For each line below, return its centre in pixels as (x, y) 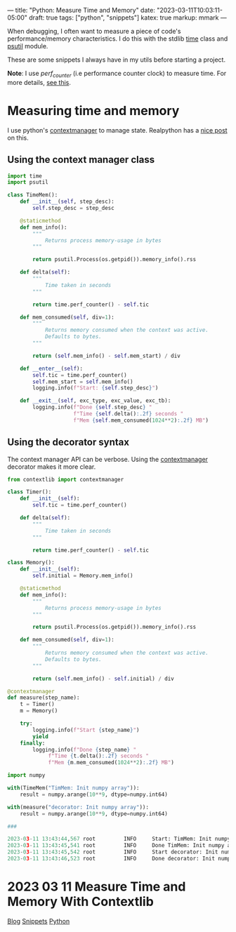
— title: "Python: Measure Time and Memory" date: (81, 10)
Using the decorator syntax (68, 442)
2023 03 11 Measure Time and (97, 887)
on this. (18, 138)
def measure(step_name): (44, 698)
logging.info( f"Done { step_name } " (85, 750)
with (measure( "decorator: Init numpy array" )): (78, 807)
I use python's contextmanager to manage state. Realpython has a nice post (117, 130)
